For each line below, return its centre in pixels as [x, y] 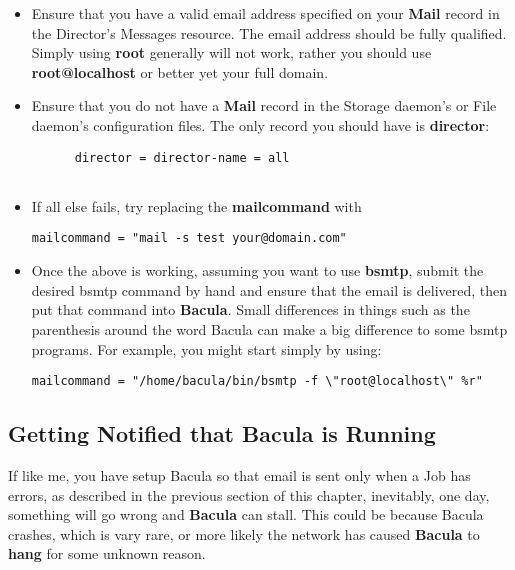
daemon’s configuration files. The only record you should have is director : [260, 124]
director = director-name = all [182, 157]
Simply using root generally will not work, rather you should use [231, 52]
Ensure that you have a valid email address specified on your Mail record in [265, 13]
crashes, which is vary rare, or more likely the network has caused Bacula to [244, 533]
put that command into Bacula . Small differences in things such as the [250, 309]
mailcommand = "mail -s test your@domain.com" [189, 238]
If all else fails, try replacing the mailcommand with [196, 205]
